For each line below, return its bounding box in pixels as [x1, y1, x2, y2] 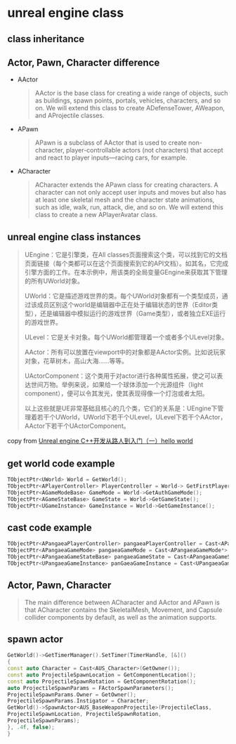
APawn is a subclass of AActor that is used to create [34, 138, 188, 147]
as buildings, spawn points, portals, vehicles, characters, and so [34, 96, 221, 105]
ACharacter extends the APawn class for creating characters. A [34, 181, 219, 189]
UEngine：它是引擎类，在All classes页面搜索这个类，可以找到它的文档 [24, 251, 228, 259]
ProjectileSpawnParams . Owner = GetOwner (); [7, 691, 137, 698]
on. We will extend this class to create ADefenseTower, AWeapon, [34, 104, 225, 112]
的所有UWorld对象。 [24, 277, 84, 285]
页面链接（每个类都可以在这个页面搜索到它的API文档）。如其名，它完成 [24, 259, 229, 268]
